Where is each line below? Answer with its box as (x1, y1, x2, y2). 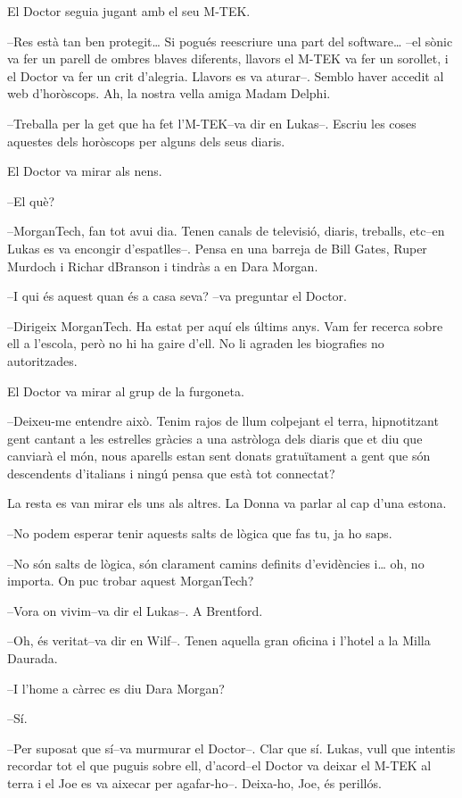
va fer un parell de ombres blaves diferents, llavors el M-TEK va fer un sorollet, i (7, 49, 449, 68)
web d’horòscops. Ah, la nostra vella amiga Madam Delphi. (7, 84, 331, 103)
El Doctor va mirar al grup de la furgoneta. (7, 381, 244, 400)
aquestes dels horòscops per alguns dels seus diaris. (7, 131, 285, 150)
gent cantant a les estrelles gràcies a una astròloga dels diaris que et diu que (7, 428, 423, 447)
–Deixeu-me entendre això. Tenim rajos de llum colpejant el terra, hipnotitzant (7, 411, 439, 430)
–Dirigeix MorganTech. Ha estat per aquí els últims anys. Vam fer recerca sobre (7, 316, 443, 335)
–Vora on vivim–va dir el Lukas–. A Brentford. (7, 601, 263, 619)
